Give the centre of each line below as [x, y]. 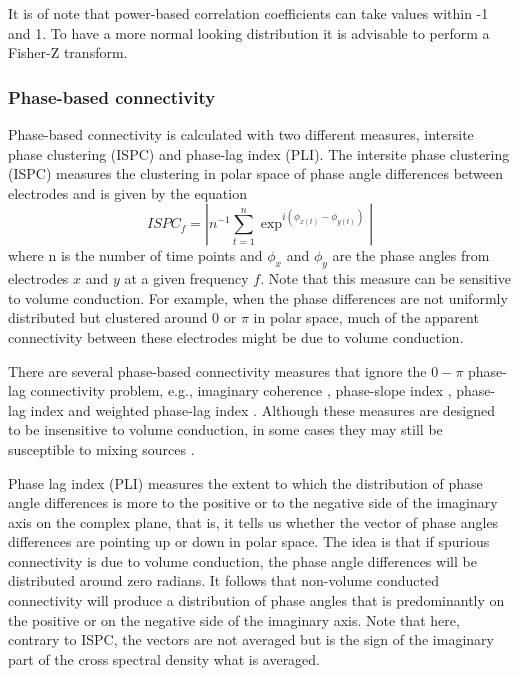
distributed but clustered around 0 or [122, 317]
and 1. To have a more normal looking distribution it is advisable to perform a [249, 32]
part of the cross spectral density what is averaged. [164, 658]
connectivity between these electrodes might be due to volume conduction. [236, 336]
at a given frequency [186, 278]
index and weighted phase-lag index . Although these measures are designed [262, 409]
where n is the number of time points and [135, 255]
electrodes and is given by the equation [127, 192]
